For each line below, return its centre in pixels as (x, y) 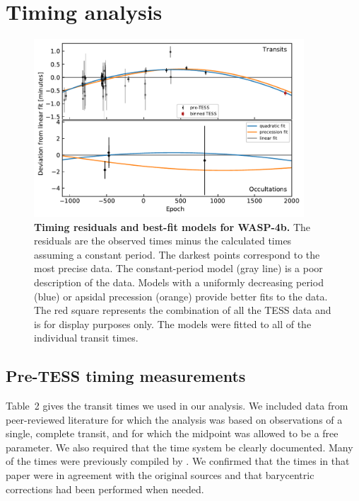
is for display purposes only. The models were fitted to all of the (173, 323)
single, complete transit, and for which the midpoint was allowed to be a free (172, 433)
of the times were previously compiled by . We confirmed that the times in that (178, 461)
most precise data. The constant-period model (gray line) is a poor (178, 268)
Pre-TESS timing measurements (126, 376)
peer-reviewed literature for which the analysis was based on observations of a (174, 419)
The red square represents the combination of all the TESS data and (183, 310)
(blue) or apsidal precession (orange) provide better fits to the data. (181, 296)
